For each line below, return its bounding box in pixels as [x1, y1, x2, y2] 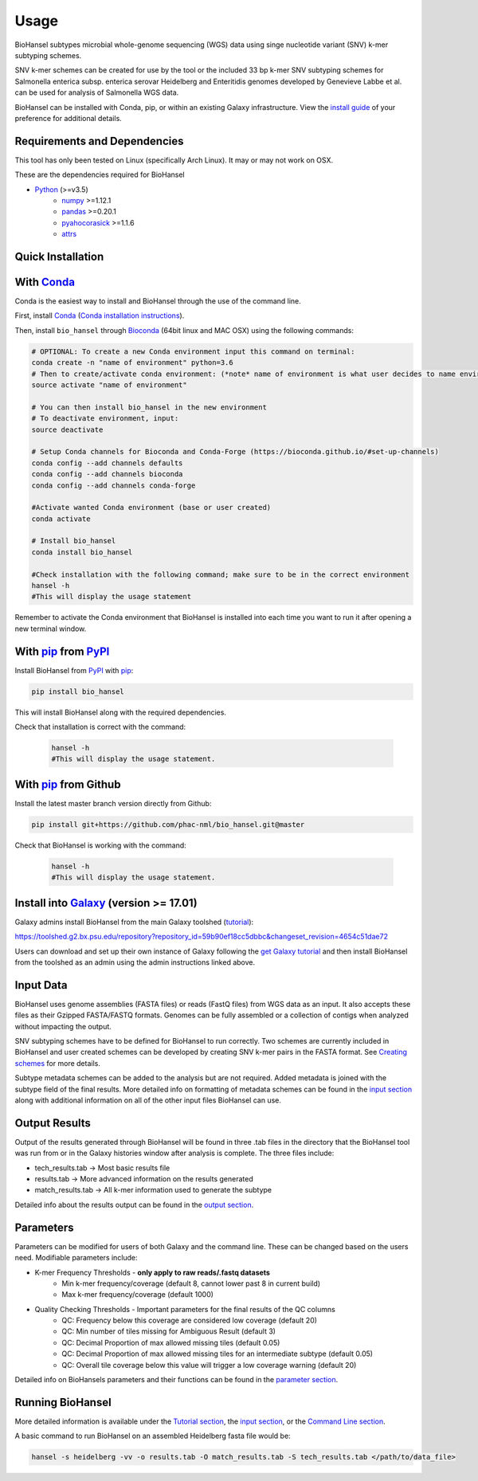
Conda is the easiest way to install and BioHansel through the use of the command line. [14, 296, 302, 306]
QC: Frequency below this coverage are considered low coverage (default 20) [61, 1315, 318, 1326]
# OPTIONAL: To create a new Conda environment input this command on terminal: [31, 347, 355, 356]
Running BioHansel [14, 1395, 112, 1409]
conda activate [31, 514, 91, 523]
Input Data [14, 978, 68, 992]
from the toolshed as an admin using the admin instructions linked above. [14, 957, 255, 967]
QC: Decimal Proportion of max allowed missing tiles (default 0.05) [61, 1338, 280, 1347]
